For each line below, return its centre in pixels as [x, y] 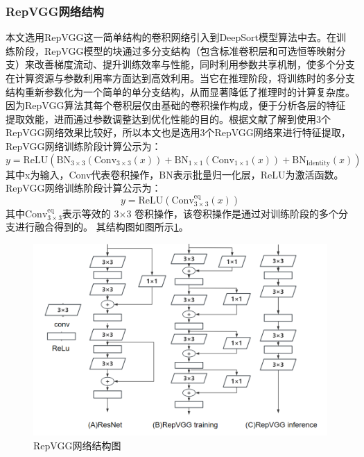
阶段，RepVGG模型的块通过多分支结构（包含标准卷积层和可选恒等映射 [175, 50]
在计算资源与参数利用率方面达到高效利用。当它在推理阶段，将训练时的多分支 [180, 78]
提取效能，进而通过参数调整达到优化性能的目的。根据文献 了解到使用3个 [168, 118]
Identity [318, 164]
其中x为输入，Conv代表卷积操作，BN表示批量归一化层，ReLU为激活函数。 [175, 174]
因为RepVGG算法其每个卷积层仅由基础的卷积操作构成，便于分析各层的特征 [176, 105]
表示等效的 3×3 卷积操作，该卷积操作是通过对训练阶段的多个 [200, 213]
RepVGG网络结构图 [77, 446]
